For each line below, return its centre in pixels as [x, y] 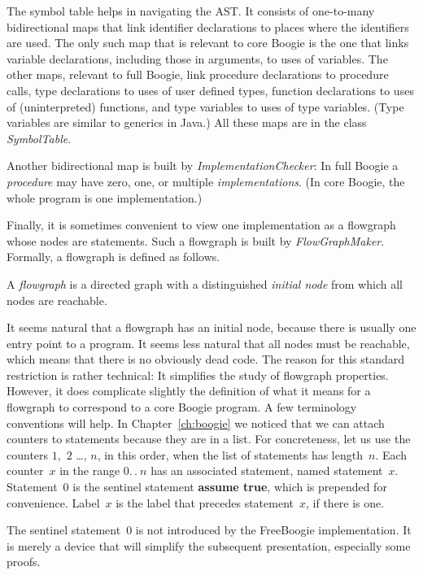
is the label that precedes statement [205, 502]
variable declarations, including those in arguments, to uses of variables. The [197, 58]
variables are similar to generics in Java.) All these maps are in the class [187, 122]
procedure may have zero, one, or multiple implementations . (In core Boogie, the [206, 181]
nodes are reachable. [57, 300]
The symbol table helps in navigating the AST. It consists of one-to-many [191, 11]
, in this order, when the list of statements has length [230, 454]
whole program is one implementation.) [105, 197]
